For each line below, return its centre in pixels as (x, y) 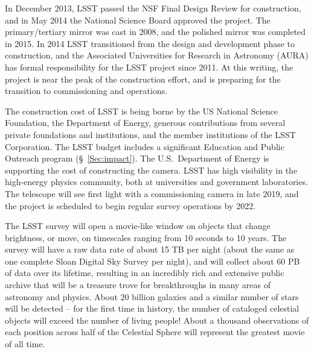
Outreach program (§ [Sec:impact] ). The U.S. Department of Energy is (137, 158)
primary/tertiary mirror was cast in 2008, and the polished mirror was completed (155, 32)
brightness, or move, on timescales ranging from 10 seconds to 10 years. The (146, 237)
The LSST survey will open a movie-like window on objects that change (138, 226)
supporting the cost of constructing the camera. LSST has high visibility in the (151, 170)
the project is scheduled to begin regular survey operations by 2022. (130, 205)
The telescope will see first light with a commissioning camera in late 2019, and (152, 193)
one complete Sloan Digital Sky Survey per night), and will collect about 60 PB (152, 261)
